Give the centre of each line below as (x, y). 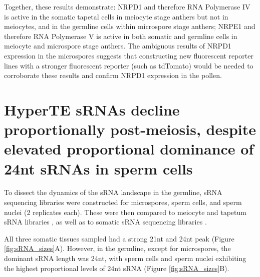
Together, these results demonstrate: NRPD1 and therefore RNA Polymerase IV (127, 6)
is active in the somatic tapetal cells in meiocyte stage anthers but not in (116, 16)
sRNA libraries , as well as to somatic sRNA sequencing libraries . (105, 222)
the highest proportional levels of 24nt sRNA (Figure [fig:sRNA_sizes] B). (117, 268)
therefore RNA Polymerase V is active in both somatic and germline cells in (121, 36)
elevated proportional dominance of (129, 149)
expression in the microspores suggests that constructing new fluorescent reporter (129, 55)
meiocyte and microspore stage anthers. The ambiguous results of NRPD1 (118, 46)
